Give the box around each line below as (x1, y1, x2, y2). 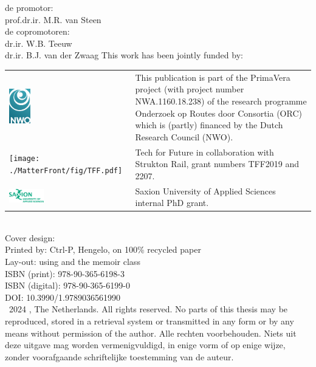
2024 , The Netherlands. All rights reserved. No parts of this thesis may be (9, 303, 288, 315)
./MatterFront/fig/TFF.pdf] (9, 166, 123, 175)
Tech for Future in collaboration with (135, 145, 274, 158)
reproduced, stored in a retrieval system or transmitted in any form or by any (5, 315, 294, 327)
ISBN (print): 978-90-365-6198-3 (5, 267, 125, 280)
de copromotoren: (5, 25, 70, 38)
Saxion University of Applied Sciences (135, 184, 276, 197)
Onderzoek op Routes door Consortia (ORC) (135, 106, 302, 119)
